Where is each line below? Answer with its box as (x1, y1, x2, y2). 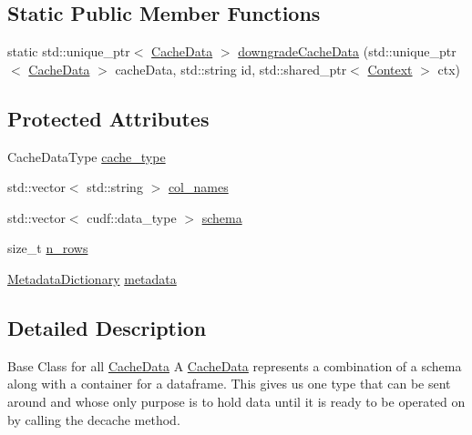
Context (367, 59, 413, 78)
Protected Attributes (7, 104, 210, 132)
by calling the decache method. (7, 410, 180, 429)
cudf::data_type (87, 207, 177, 227)
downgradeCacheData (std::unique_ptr (238, 42, 457, 61)
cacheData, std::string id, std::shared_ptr (115, 59, 347, 78)
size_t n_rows (7, 238, 88, 258)
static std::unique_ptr (7, 42, 130, 61)
